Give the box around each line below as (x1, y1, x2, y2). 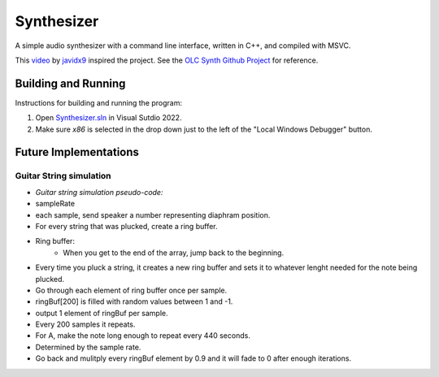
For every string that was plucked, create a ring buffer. (35, 221, 218, 231)
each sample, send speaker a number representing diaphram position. (35, 210, 271, 219)
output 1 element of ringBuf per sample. (35, 308, 168, 318)
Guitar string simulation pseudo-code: (35, 187, 163, 197)
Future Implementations (15, 145, 140, 159)
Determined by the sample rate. (35, 342, 141, 352)
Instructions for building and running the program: (15, 97, 183, 107)
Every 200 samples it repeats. (35, 319, 136, 329)
